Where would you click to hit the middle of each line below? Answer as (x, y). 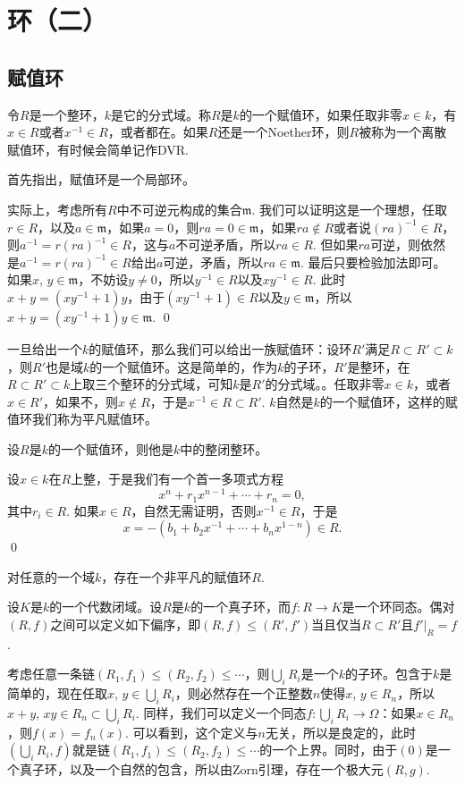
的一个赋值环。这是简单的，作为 (184, 366)
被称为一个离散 (403, 132)
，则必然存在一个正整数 (244, 693)
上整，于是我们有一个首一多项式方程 (178, 479)
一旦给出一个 (45, 348)
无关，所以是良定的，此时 (341, 732)
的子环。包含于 (389, 674)
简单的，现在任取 (57, 693)
